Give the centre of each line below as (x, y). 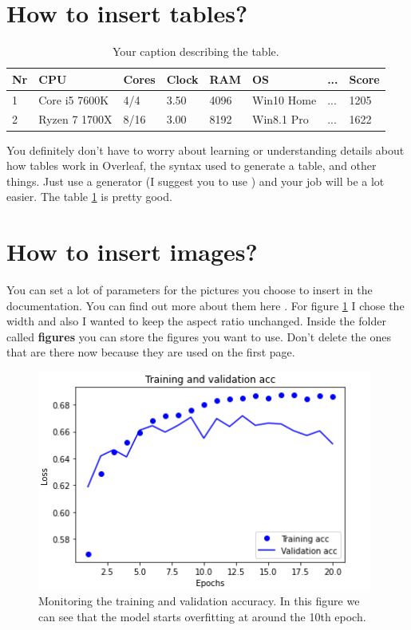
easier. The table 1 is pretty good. (89, 197)
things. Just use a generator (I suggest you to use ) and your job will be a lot (196, 181)
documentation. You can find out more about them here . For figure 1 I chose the (205, 305)
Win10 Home (285, 99)
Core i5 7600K (74, 99)
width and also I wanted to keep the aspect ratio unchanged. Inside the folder (196, 321)
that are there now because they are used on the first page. (151, 352)
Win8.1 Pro (281, 119)
